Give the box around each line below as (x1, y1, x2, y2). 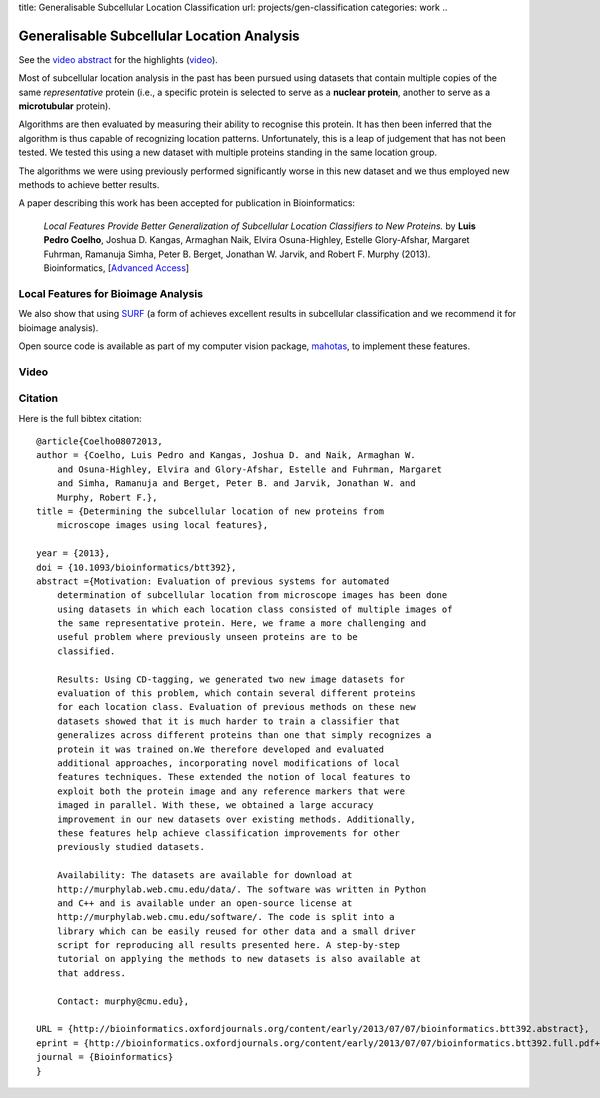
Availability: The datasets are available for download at (56, 870, 353, 881)
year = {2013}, (36, 548, 111, 559)
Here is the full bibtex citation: (18, 412, 142, 424)
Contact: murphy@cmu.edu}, (56, 995, 190, 1007)
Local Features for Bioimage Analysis (18, 286, 204, 300)
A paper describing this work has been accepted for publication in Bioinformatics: (18, 197, 355, 209)
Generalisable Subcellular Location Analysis (18, 27, 300, 44)
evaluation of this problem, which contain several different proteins (56, 688, 416, 699)
